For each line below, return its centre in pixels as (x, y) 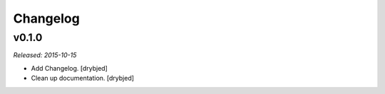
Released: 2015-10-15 (45, 55)
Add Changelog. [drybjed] (70, 68)
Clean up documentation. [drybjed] (83, 78)
